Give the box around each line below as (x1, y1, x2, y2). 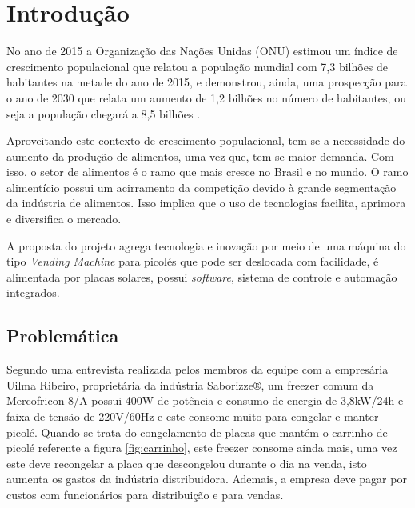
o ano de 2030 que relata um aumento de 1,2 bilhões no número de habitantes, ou (6, 89, 406, 106)
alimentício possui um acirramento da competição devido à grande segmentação (6, 178, 397, 195)
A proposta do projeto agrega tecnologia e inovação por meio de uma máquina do (6, 237, 406, 254)
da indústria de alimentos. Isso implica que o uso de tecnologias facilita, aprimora (6, 194, 406, 211)
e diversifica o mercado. (6, 210, 122, 227)
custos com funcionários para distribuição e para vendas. (6, 486, 284, 502)
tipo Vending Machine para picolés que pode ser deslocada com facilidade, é (6, 253, 379, 270)
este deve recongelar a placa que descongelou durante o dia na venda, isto (6, 454, 367, 471)
